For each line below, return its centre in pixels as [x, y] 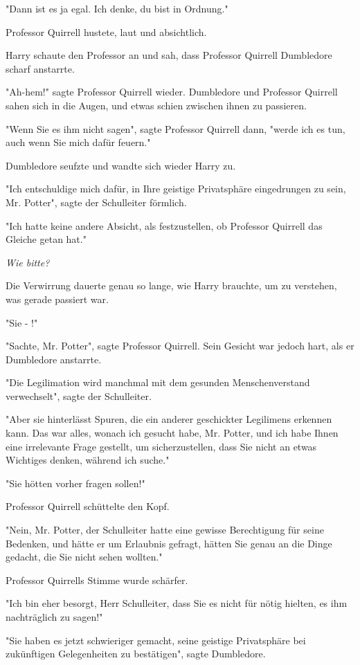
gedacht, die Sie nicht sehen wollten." [84, 557]
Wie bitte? [28, 262]
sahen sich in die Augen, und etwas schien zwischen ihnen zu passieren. [156, 105]
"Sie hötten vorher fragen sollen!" [75, 483]
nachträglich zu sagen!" [54, 617]
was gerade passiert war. [57, 299]
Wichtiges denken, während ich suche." [88, 460]
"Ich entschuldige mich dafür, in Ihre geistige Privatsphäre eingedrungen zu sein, [176, 189]
